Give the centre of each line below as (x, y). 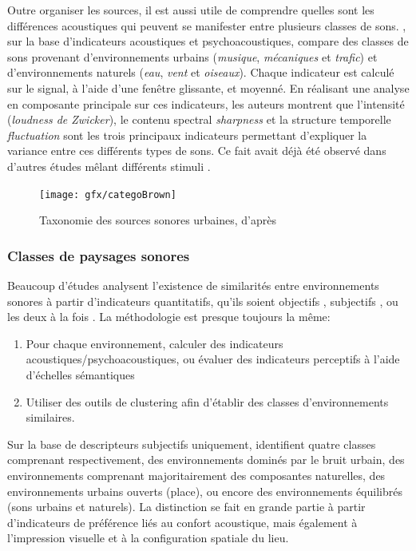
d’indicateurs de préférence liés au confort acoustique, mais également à (182, 522)
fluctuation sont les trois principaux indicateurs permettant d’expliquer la (187, 135)
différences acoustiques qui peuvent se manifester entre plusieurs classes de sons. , (207, 25)
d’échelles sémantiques (80, 374)
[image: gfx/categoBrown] (108, 194)
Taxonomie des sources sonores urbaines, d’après (158, 220)
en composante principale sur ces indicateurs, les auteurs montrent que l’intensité (206, 103)
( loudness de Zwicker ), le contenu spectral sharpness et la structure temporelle (199, 119)
